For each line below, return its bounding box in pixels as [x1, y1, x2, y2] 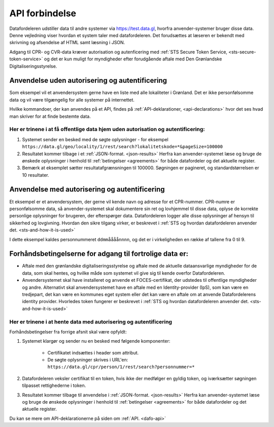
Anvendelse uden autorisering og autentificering [9, 76, 167, 85]
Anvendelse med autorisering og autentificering [9, 185, 165, 194]
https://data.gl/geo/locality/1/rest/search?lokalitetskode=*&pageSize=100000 [22, 144, 223, 150]
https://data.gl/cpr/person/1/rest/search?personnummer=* [47, 364, 195, 370]
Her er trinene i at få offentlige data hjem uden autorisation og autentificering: [9, 126, 205, 133]
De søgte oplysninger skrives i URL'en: [47, 357, 128, 363]
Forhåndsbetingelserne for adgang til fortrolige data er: [9, 249, 189, 258]
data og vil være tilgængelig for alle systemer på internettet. [9, 96, 134, 103]
